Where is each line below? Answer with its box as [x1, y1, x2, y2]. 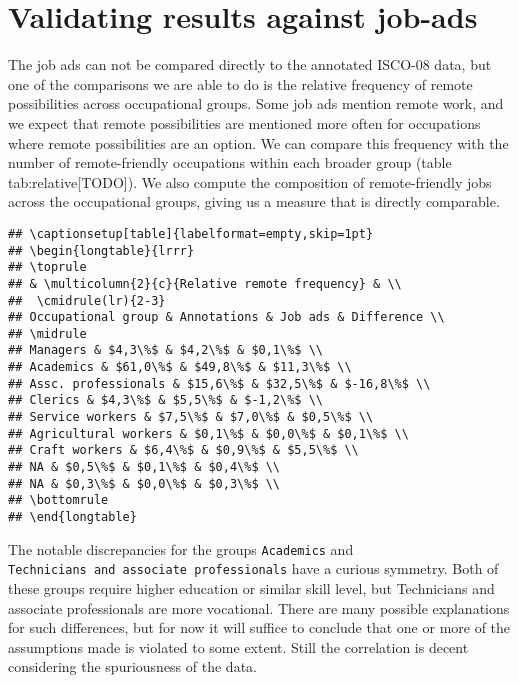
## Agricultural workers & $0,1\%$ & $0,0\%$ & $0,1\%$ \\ [8, 426, 409, 441]
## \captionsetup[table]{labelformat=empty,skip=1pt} [8, 226, 374, 241]
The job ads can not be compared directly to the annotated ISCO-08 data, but [8, 54, 492, 75]
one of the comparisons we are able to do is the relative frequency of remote [8, 73, 473, 94]
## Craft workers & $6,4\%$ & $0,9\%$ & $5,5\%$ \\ [8, 443, 359, 458]
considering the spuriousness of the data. [8, 656, 257, 677]
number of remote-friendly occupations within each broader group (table [8, 152, 452, 173]
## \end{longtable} [8, 510, 137, 525]
